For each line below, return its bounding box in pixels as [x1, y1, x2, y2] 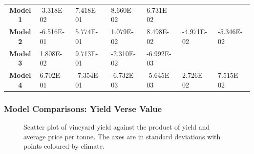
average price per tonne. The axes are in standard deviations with [23, 131, 221, 141]
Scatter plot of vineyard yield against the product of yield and [23, 121, 210, 132]
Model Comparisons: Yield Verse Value [4, 102, 162, 114]
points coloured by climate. [23, 141, 105, 151]
